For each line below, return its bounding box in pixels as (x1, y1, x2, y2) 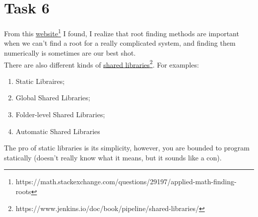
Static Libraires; (15, 75, 65, 86)
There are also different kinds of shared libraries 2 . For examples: (4, 58, 199, 70)
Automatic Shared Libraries (15, 126, 100, 136)
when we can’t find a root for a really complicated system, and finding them (4, 38, 236, 48)
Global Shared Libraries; (15, 92, 90, 103)
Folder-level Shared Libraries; (15, 109, 105, 119)
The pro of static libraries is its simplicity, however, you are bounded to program (4, 143, 250, 153)
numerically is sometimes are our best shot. (4, 47, 136, 58)
